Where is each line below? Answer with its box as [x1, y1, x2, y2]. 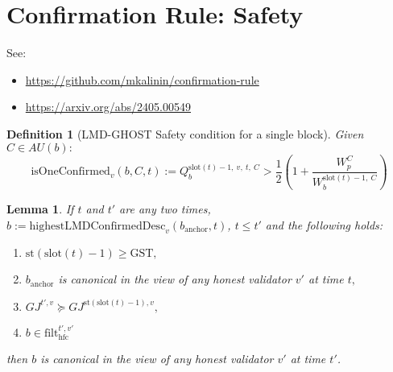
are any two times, [119, 200, 211, 217]
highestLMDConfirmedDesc [29, 220, 166, 232]
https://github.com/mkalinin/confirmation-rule [25, 71, 259, 88]
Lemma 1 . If [6, 200, 74, 217]
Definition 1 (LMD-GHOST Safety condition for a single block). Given [6, 125, 364, 142]
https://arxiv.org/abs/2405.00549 [25, 98, 192, 115]
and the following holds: [265, 216, 383, 233]
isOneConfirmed [31, 166, 110, 178]
